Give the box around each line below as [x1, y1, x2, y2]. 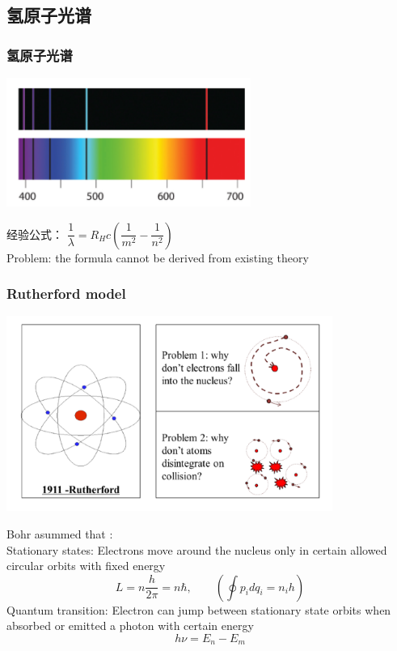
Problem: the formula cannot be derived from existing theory [6, 249, 309, 266]
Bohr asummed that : [6, 525, 113, 542]
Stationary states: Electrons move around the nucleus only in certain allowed [6, 541, 387, 558]
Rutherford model [6, 283, 126, 304]
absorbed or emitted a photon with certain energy [6, 617, 254, 634]
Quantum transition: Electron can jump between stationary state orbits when [6, 601, 391, 618]
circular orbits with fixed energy [6, 557, 166, 574]
